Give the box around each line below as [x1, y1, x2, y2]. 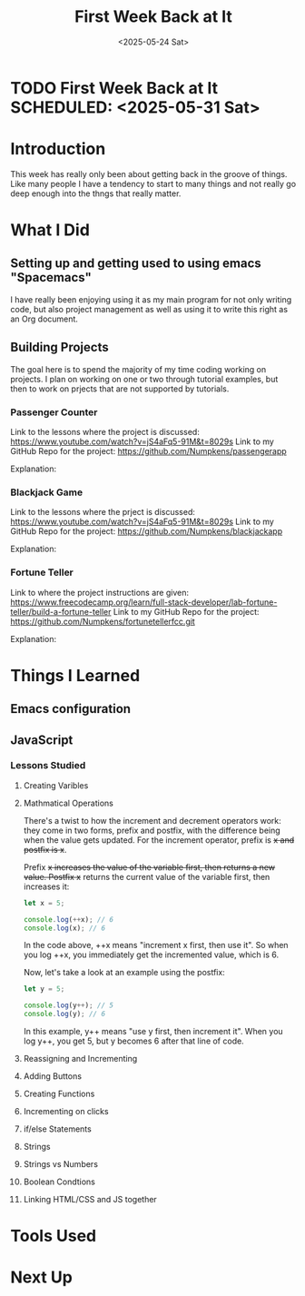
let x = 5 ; [23, 898, 65, 907]
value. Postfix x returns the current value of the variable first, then [23, 871, 271, 882]
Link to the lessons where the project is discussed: [10, 426, 201, 437]
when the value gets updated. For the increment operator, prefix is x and [23, 834, 294, 846]
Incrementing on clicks [23, 1106, 109, 1117]
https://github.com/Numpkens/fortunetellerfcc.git [10, 616, 196, 627]
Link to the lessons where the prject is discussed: [10, 507, 196, 518]
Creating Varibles [23, 779, 89, 791]
